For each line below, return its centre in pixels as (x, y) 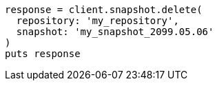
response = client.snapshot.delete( (104, 10)
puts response (43, 54)
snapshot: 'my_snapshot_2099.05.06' (115, 32)
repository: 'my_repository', (97, 21)
